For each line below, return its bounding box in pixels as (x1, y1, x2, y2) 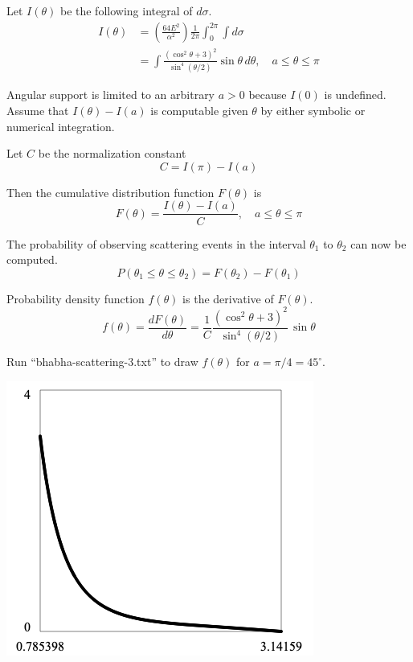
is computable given (150, 102, 248, 119)
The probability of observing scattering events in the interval (6, 235, 306, 252)
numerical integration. (6, 117, 115, 134)
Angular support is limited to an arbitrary (6, 86, 215, 103)
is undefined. (324, 86, 386, 103)
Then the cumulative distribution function (6, 183, 215, 200)
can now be (350, 235, 407, 252)
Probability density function (6, 290, 145, 306)
